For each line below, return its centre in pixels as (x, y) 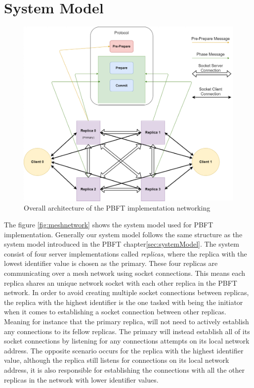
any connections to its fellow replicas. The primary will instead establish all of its (127, 331)
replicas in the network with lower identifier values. (81, 379)
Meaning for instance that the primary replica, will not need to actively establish (127, 321)
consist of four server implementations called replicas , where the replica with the (126, 253)
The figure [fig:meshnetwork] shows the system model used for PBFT (109, 225)
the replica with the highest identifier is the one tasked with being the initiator (124, 302)
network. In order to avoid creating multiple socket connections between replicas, (127, 292)
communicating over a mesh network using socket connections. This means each (125, 273)
